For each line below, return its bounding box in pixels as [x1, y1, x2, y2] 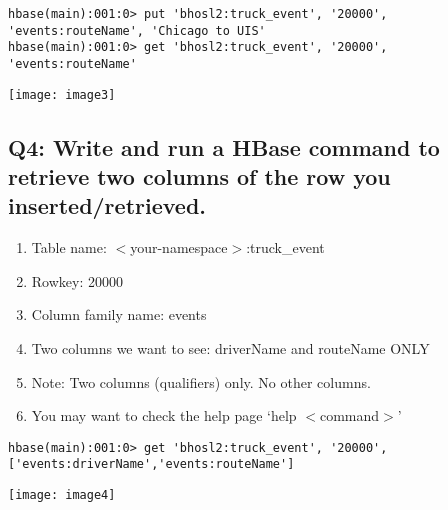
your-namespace [130, 237, 228, 258]
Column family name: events [31, 304, 207, 325]
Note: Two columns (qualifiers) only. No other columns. [31, 371, 371, 392]
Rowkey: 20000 [31, 270, 123, 291]
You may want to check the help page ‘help [31, 405, 297, 426]
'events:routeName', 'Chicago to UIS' [8, 23, 266, 38]
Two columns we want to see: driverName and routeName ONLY [31, 338, 430, 359]
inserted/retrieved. [8, 190, 207, 221]
